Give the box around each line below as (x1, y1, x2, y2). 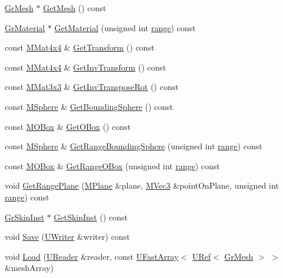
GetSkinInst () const (54, 210, 128, 223)
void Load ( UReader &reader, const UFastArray (5, 250, 179, 262)
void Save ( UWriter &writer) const (5, 230, 130, 243)
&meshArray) (5, 262, 54, 274)
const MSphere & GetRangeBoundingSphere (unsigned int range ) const (5, 140, 262, 152)
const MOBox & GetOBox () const (5, 120, 131, 132)
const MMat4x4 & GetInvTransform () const (5, 61, 167, 73)
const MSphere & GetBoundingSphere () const (5, 100, 174, 112)
